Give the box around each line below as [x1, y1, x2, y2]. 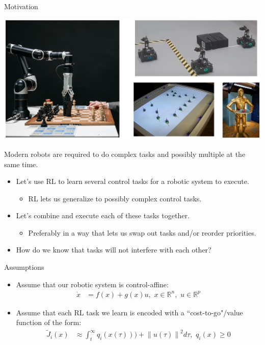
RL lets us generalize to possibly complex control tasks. [28, 193, 202, 203]
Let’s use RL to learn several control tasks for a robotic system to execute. [16, 176, 249, 187]
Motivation [4, 1, 38, 11]
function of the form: [16, 317, 82, 328]
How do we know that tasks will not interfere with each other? [16, 244, 211, 255]
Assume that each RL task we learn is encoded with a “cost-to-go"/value [16, 307, 243, 317]
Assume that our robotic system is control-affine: [16, 279, 169, 289]
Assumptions [4, 262, 44, 272]
